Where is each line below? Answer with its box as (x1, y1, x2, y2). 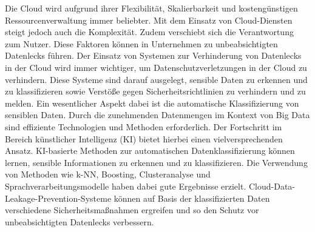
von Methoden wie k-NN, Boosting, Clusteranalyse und (5, 168, 211, 181)
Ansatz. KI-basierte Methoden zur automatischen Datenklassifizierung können (5, 144, 295, 157)
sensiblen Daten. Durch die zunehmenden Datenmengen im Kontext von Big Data (5, 108, 310, 121)
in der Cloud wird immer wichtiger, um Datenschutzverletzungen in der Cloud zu (5, 61, 307, 73)
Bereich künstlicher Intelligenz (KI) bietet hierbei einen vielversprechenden (5, 132, 283, 145)
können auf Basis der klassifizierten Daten (113, 191, 270, 204)
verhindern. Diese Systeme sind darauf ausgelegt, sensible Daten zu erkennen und (5, 73, 308, 85)
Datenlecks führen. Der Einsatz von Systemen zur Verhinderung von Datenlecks (5, 49, 302, 62)
